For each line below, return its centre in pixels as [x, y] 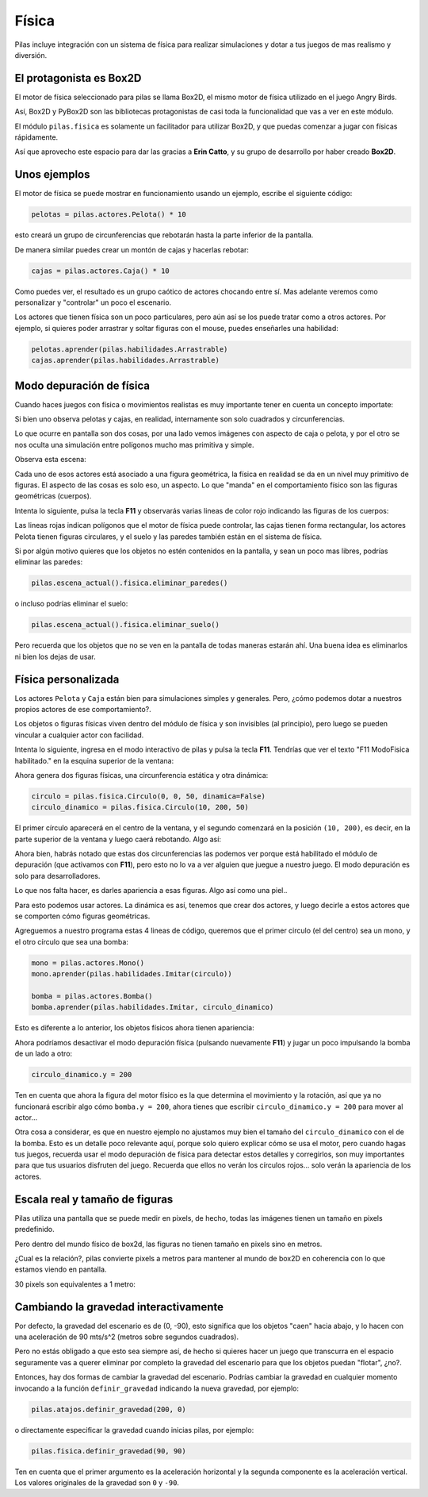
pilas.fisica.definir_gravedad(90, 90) [109, 1451]
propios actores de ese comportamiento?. [83, 709]
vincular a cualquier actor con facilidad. [79, 735]
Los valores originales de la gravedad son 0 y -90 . [97, 1482]
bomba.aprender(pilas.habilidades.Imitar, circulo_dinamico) [153, 1007]
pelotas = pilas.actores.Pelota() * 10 [109, 215]
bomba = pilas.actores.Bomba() [92, 996]
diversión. [31, 55]
